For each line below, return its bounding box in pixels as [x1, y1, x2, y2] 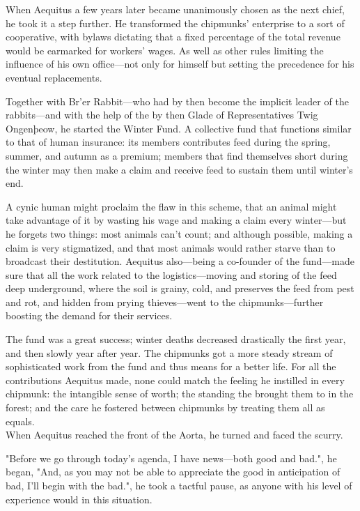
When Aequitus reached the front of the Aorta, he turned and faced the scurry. [6, 427, 343, 442]
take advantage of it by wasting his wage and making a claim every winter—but [6, 213, 347, 227]
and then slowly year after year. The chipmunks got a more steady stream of [6, 345, 333, 360]
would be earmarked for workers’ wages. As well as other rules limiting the [6, 43, 324, 57]
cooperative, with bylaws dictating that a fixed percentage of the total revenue [6, 29, 341, 44]
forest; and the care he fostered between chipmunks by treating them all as [6, 400, 325, 415]
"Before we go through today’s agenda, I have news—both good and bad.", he [6, 450, 337, 465]
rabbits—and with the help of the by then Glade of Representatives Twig [6, 107, 318, 122]
